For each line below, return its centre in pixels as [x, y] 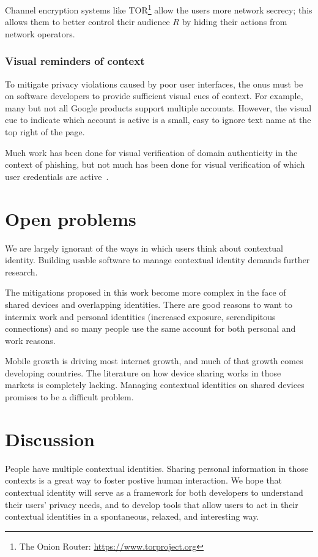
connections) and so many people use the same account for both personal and [150, 328]
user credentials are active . [57, 176]
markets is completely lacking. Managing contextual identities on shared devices [155, 385]
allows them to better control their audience [87, 22]
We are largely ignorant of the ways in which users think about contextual [144, 248]
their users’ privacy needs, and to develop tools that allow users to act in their [152, 504]
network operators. [40, 33]
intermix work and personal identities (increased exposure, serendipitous [140, 316]
